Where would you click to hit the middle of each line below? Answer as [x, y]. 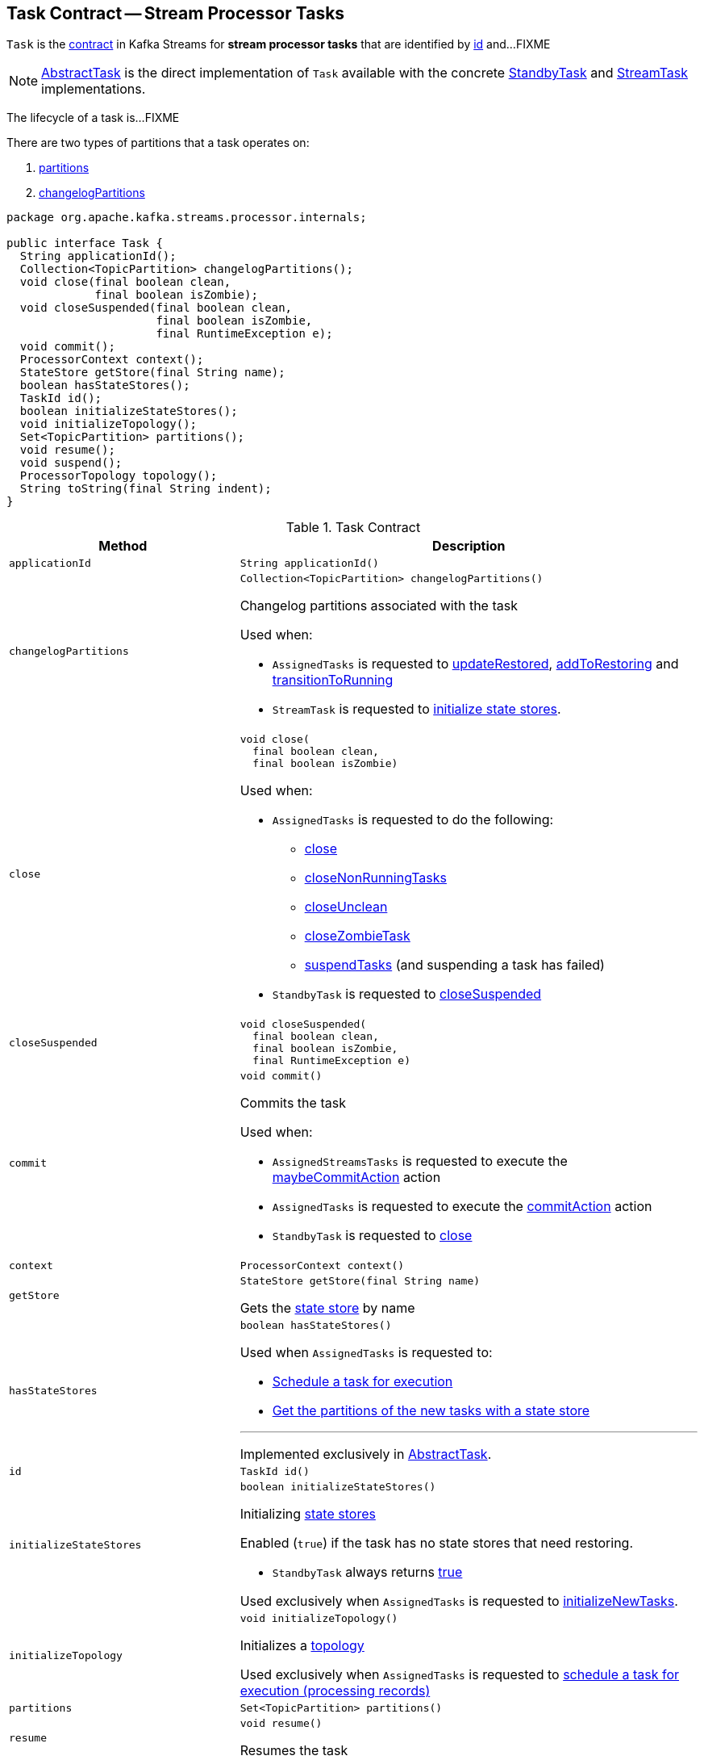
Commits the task [293, 1103]
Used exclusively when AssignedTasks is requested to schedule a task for [460, 1675]
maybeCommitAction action [356, 1178]
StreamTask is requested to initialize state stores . [417, 709]
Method [123, 546]
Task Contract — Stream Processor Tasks [176, 13]
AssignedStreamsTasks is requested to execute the [420, 1161]
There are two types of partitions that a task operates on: [158, 143]
